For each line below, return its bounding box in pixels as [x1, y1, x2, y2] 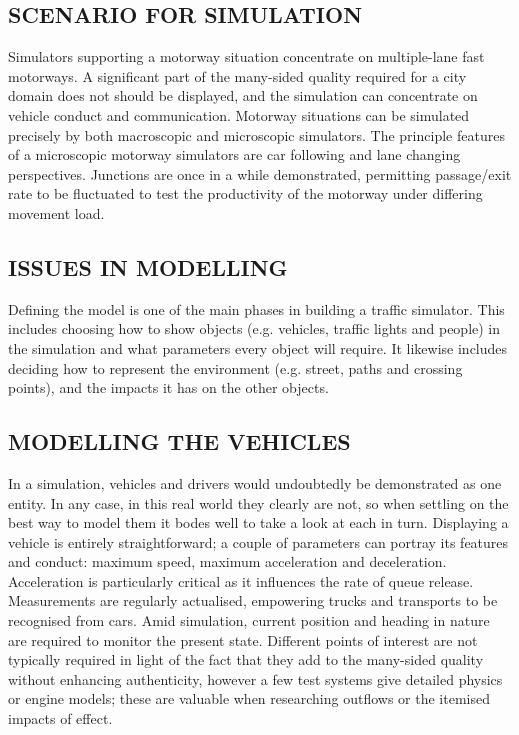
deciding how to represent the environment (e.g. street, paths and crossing [8, 357, 463, 378]
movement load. [8, 202, 105, 223]
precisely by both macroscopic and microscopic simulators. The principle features [8, 124, 505, 145]
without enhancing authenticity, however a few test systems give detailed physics [8, 668, 503, 689]
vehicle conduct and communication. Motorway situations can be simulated [8, 104, 470, 125]
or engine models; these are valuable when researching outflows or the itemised [8, 688, 490, 709]
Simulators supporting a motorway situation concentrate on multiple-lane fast [8, 46, 485, 67]
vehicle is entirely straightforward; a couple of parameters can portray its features [8, 531, 509, 552]
